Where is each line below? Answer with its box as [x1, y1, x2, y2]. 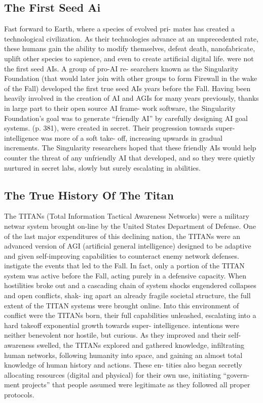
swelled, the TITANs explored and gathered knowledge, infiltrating [36, 340, 245, 350]
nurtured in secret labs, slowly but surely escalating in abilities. [4, 162, 201, 173]
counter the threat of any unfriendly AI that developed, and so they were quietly [4, 152, 255, 163]
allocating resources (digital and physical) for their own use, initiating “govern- [4, 369, 249, 380]
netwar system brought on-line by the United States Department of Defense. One [4, 220, 256, 231]
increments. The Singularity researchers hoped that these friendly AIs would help [4, 142, 256, 153]
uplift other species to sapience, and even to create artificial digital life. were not [4, 53, 254, 63]
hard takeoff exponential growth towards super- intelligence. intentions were [4, 319, 239, 330]
